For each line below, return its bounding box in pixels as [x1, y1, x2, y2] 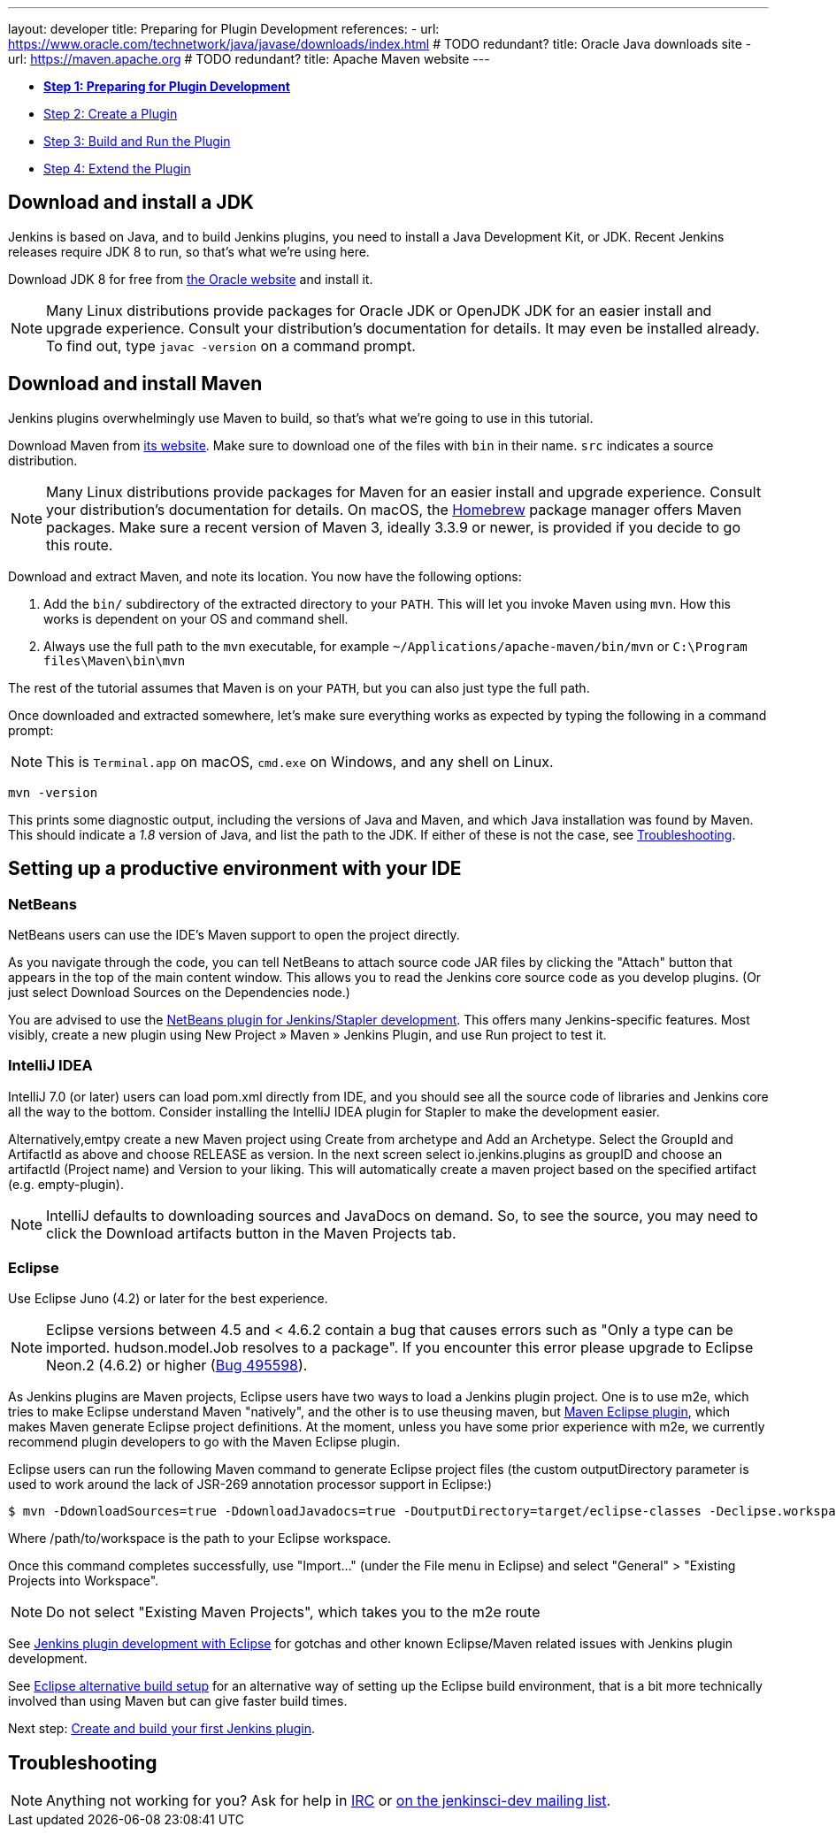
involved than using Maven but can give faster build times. [8, 1693, 348, 1709]
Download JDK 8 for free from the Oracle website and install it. [8, 271, 373, 287]
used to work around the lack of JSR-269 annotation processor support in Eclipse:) [8, 1477, 493, 1493]
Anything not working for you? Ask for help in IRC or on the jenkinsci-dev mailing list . [46, 1792, 611, 1810]
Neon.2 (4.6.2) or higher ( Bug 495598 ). [46, 1356, 308, 1375]
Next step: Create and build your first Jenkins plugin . [8, 1721, 315, 1737]
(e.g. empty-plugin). [8, 1176, 124, 1192]
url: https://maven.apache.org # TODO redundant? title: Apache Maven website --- [8, 51, 490, 66]
